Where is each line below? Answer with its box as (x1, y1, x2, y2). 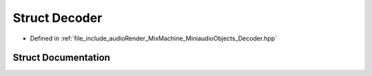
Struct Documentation (12, 52, 110, 64)
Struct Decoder (12, 10, 103, 25)
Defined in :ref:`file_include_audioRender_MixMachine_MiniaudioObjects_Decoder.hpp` (30, 34, 277, 42)
